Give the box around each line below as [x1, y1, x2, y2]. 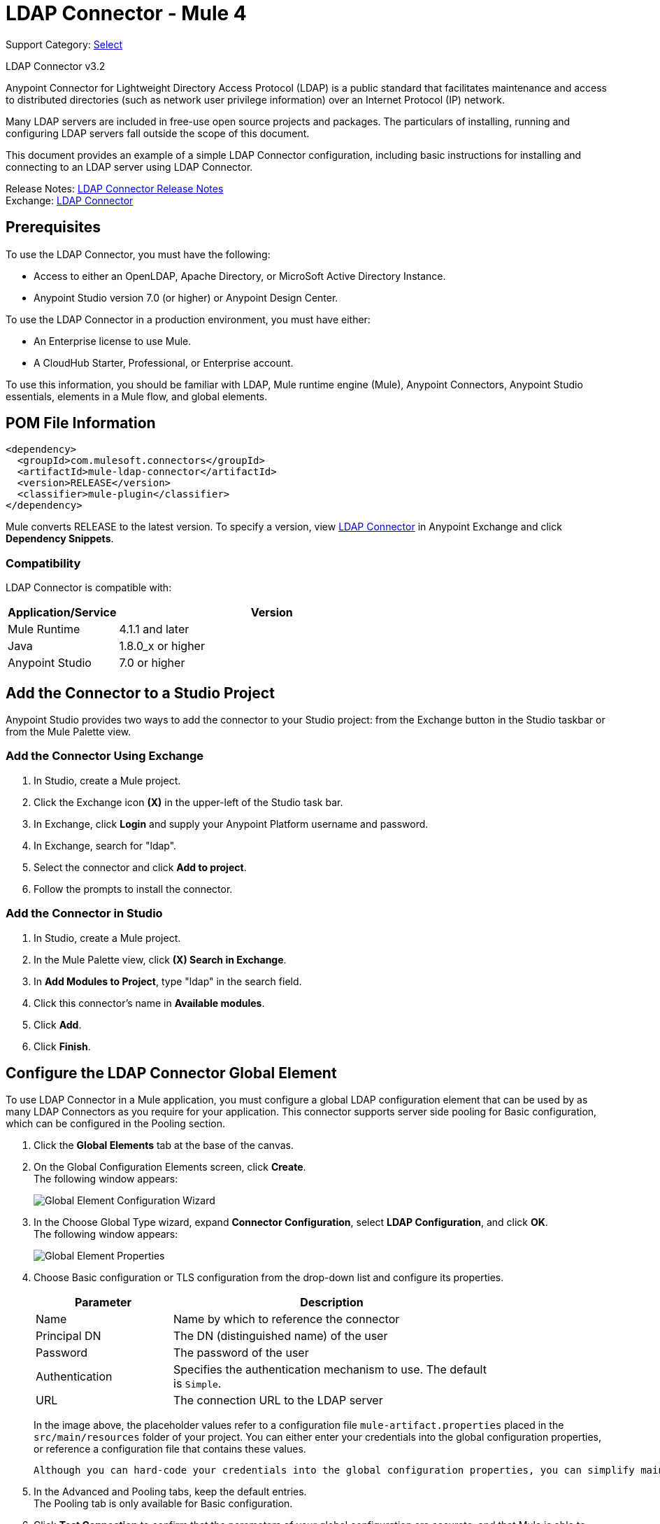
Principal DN [36, 1329, 101, 1343]
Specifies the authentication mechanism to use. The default [173, 1362, 487, 1377]
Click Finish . [34, 1040, 91, 1052]
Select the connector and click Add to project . [34, 861, 247, 873]
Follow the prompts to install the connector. [34, 882, 233, 895]
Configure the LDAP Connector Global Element [6, 1064, 337, 1082]
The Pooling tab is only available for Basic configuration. [34, 1497, 293, 1510]
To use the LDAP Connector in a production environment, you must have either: [6, 313, 371, 325]
